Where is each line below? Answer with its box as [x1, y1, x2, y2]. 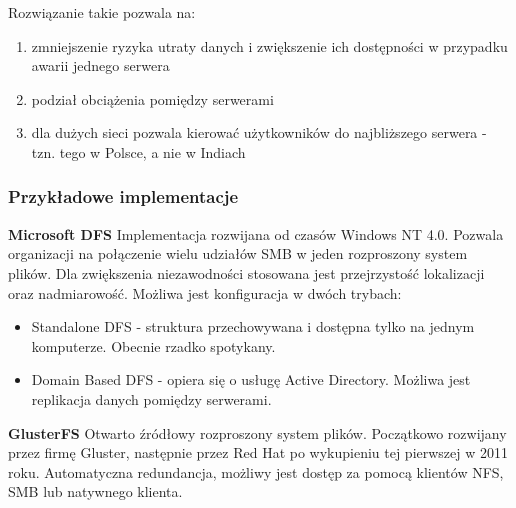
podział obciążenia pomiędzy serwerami [31, 88, 274, 109]
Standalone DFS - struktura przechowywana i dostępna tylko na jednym [31, 316, 475, 337]
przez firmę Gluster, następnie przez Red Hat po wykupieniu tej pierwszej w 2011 [8, 442, 509, 463]
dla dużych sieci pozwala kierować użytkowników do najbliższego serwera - [31, 122, 487, 143]
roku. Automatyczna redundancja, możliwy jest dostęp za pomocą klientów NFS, [8, 461, 504, 482]
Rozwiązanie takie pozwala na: [8, 2, 196, 22]
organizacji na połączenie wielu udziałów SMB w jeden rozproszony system [8, 243, 468, 264]
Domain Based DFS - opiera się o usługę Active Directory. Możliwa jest [31, 369, 471, 390]
